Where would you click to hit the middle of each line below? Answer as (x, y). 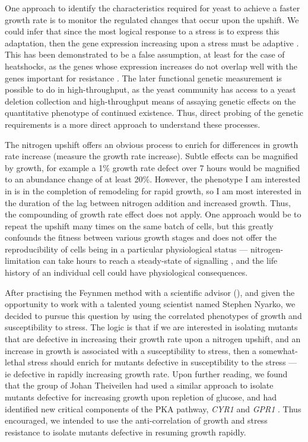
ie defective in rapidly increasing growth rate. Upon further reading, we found (146, 373)
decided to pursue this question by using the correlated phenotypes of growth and (153, 315)
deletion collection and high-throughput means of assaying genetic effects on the (150, 101)
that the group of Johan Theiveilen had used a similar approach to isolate (139, 385)
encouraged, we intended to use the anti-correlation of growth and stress (136, 420)
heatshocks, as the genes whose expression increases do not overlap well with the (151, 66)
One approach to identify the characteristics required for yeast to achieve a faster (153, 8)
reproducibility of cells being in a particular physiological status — (126, 249)
